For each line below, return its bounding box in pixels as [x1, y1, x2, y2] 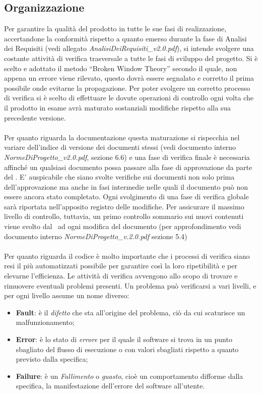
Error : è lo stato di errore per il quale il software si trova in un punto [16, 334, 232, 345]
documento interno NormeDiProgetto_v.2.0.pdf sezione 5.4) [4, 231, 187, 241]
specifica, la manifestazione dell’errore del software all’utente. [16, 380, 205, 391]
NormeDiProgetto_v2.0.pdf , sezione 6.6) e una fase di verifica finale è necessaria [4, 151, 250, 162]
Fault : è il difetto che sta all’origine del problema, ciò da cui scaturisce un [16, 307, 245, 317]
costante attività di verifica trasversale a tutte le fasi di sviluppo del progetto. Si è [4, 52, 258, 63]
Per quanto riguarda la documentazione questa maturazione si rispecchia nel [4, 132, 240, 142]
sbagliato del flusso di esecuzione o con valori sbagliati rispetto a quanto [16, 344, 239, 354]
